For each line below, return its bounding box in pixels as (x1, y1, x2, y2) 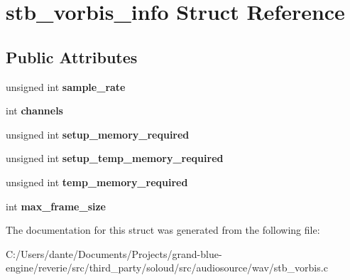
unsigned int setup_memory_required (6, 126, 190, 141)
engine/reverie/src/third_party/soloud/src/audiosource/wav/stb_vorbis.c (6, 260, 328, 275)
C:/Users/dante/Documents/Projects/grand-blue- (6, 246, 222, 261)
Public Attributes (6, 45, 138, 68)
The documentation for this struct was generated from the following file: (6, 222, 320, 237)
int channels (6, 103, 63, 118)
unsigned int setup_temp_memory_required (6, 151, 224, 166)
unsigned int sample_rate (6, 79, 126, 94)
